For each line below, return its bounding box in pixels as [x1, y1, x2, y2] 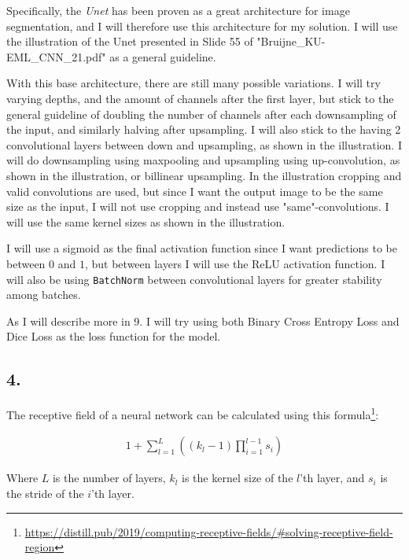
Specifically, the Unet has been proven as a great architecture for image [6, 2, 350, 18]
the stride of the [6, 485, 84, 502]
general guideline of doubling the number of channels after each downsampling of [6, 105, 396, 122]
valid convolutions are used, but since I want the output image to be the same [6, 182, 383, 199]
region [24, 539, 55, 555]
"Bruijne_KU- [256, 33, 326, 50]
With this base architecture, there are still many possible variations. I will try [6, 75, 381, 91]
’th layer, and [300, 470, 365, 486]
